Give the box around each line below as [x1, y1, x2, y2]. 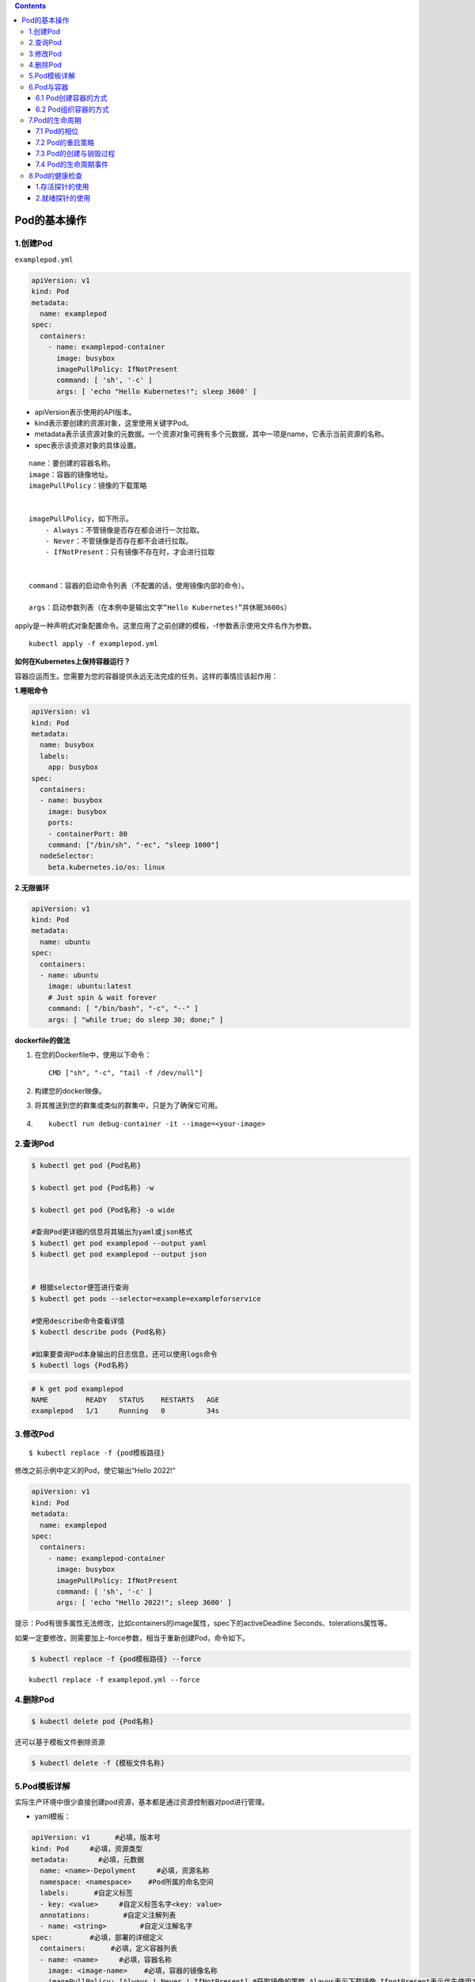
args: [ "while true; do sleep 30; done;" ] [47, 1015, 224, 1024]
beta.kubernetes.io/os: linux [47, 863, 165, 871]
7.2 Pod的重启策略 [36, 137, 95, 147]
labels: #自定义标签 [40, 1888, 134, 1898]
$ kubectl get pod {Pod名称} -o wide [31, 1205, 175, 1215]
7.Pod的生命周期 [28, 115, 82, 124]
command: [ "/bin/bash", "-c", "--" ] [47, 1004, 199, 1013]
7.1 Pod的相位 [36, 127, 79, 136]
